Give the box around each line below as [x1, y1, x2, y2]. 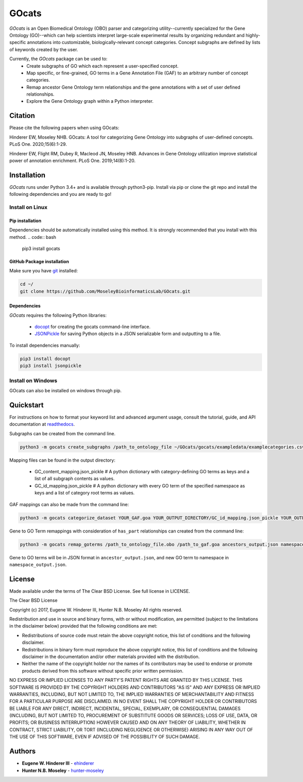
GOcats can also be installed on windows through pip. [9, 387, 122, 393]
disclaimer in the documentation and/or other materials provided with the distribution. [22, 653, 200, 660]
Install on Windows [9, 377, 58, 384]
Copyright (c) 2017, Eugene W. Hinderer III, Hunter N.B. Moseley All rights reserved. [9, 606, 183, 612]
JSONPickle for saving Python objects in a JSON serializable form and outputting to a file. [34, 331, 221, 337]
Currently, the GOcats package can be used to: [9, 56, 108, 62]
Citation [9, 111, 35, 120]
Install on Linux [9, 203, 47, 211]
